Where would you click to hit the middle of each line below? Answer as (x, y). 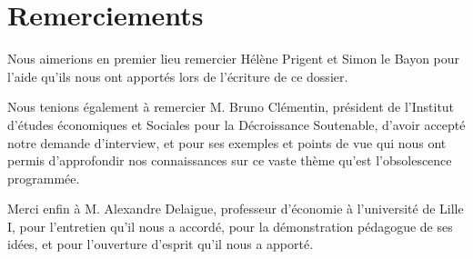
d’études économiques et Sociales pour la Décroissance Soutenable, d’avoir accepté (236, 124)
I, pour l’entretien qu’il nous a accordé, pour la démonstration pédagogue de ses (230, 226)
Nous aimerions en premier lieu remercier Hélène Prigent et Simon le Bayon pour (234, 59)
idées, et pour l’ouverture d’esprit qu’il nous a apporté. (161, 244)
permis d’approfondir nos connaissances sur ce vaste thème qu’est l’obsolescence (230, 160)
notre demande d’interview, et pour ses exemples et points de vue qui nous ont (227, 142)
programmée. (44, 178)
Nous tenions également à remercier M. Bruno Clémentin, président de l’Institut (231, 107)
